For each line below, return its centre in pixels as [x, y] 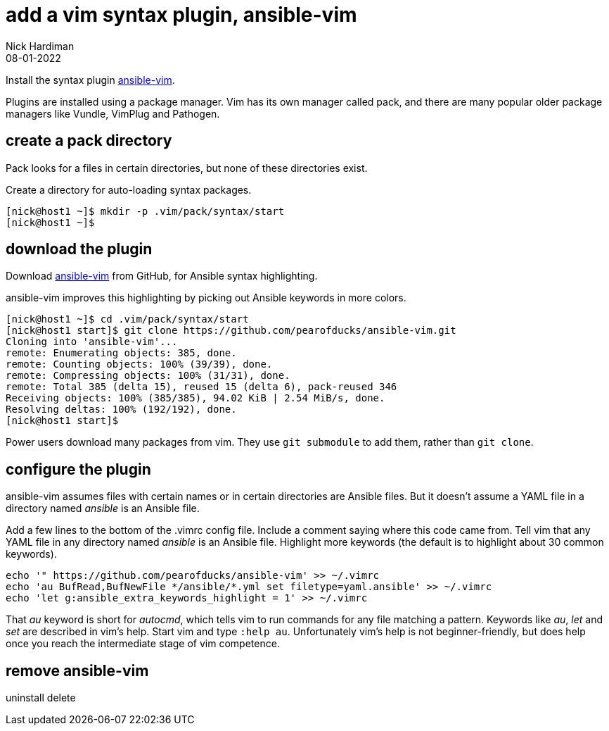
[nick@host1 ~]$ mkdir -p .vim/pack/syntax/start [145, 211]
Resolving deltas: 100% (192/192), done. [121, 410]
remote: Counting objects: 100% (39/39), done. [139, 364]
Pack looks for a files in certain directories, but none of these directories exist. [187, 168]
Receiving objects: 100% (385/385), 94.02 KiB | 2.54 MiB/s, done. [195, 398]
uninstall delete [41, 698]
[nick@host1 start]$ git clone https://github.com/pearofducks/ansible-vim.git [231, 331]
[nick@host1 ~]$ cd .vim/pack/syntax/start [127, 319]
